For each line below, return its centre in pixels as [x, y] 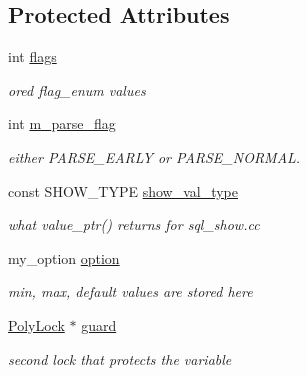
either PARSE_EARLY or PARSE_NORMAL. [154, 156]
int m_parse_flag [62, 123]
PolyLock [36, 324]
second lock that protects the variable [120, 358]
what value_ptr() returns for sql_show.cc [134, 224]
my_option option [64, 257]
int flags [32, 56]
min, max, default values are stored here [130, 291]
